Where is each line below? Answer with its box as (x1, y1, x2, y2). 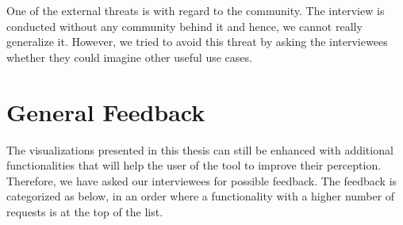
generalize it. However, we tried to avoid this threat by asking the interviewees (6, 33, 388, 50)
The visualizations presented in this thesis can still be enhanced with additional (6, 141, 393, 158)
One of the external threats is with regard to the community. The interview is (6, 2, 385, 18)
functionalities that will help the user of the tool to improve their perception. (6, 157, 382, 174)
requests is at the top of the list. (6, 203, 163, 219)
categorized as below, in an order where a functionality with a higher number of (6, 188, 395, 204)
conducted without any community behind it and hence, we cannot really (6, 17, 363, 34)
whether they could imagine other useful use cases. (6, 48, 252, 65)
